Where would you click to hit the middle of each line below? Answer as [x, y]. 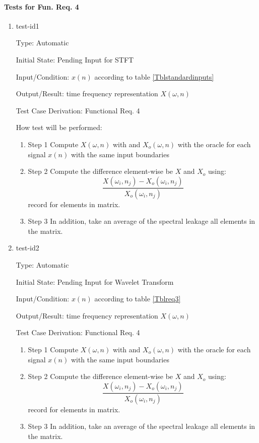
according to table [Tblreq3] [138, 299]
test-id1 [27, 25]
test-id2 [27, 248]
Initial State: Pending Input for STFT [75, 59]
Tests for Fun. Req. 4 [42, 6]
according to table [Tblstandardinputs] [154, 76]
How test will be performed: [59, 127]
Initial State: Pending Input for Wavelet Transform [95, 281]
